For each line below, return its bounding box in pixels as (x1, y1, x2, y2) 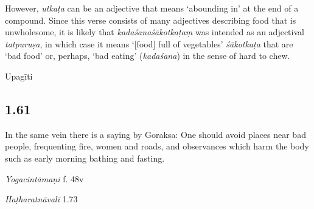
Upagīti (5, 69, 33, 82)
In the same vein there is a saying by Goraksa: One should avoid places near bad (5, 128, 306, 140)
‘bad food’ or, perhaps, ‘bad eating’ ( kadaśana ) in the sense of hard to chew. (5, 49, 290, 62)
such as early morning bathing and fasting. (5, 151, 165, 164)
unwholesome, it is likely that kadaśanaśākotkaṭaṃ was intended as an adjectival (5, 26, 304, 38)
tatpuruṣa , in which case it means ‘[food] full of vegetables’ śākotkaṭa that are (5, 37, 293, 50)
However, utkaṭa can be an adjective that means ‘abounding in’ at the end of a (5, 2, 299, 14)
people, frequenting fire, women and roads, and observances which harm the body (5, 140, 309, 152)
